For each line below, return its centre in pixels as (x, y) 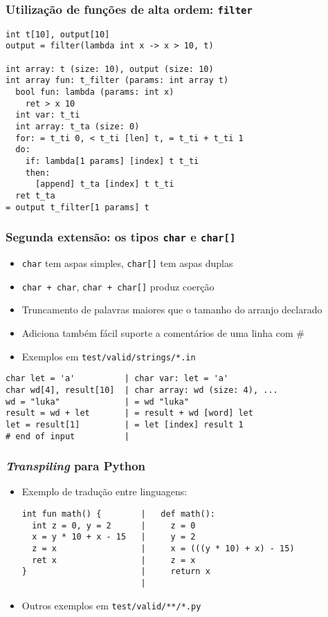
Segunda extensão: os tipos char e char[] (121, 237)
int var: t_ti (48, 115)
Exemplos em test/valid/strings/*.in (109, 356)
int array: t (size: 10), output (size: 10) (110, 69)
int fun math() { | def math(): (118, 514)
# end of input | (67, 436)
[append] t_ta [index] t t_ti (104, 184)
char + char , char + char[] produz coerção (118, 286)
